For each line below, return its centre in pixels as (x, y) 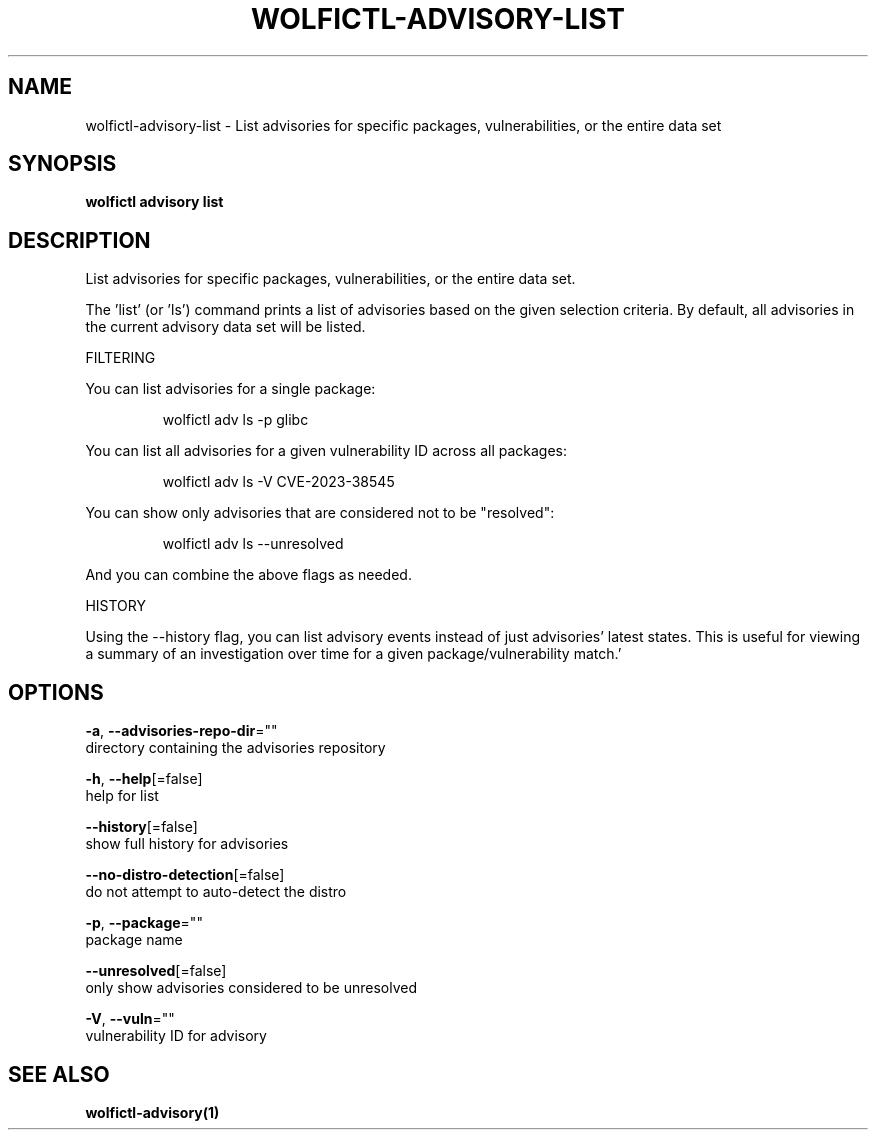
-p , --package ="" (144, 923)
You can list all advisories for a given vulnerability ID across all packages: (326, 451)
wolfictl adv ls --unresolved (253, 544)
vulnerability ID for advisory (176, 1036)
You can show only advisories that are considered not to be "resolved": (320, 513)
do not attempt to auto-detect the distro (216, 892)
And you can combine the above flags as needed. (248, 575)
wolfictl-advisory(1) (152, 1112)
